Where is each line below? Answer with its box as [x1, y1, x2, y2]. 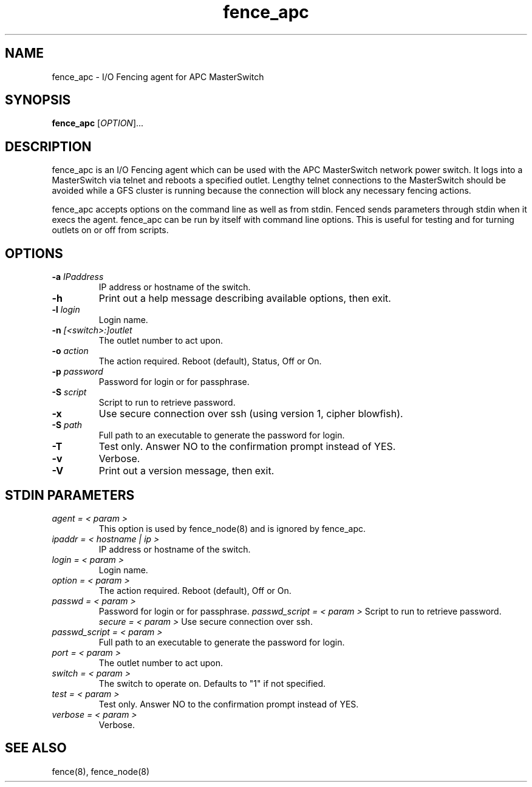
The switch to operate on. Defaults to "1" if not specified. [98, 678, 326, 689]
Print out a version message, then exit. [98, 465, 275, 477]
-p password [52, 366, 103, 377]
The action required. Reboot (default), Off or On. [98, 585, 292, 596]
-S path [52, 420, 83, 431]
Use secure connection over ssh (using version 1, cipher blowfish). [98, 407, 403, 420]
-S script [52, 387, 87, 398]
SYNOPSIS [5, 92, 71, 108]
